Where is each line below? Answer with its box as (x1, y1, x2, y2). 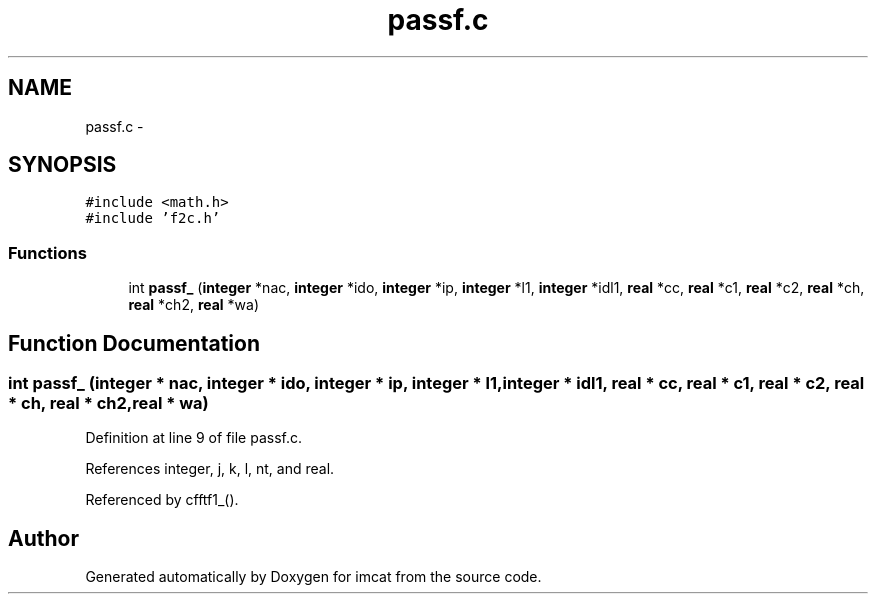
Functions (8, 242, 87, 263)
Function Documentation (8, 330, 260, 356)
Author (8, 525, 79, 551)
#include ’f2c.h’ (85, 210, 221, 227)
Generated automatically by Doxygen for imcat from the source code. (85, 568, 542, 586)
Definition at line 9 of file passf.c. (85, 429, 302, 447)
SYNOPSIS (8, 152, 117, 178)
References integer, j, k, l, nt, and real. (85, 460, 335, 478)
